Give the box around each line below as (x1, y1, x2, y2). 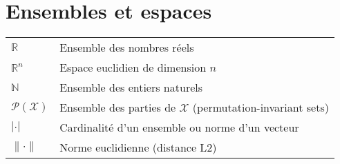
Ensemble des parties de (59, 99, 176, 116)
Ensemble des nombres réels (59, 39, 194, 56)
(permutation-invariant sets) (192, 99, 329, 116)
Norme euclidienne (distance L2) (59, 139, 217, 156)
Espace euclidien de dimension (59, 59, 207, 76)
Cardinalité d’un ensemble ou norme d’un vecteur (59, 119, 299, 136)
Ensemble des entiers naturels (59, 79, 203, 96)
